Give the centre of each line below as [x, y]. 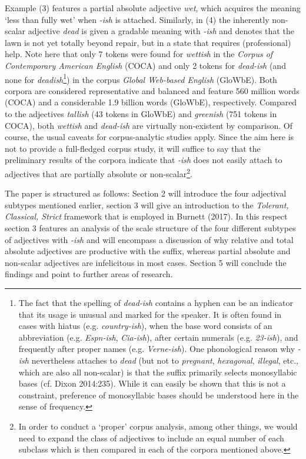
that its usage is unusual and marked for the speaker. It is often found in [150, 314]
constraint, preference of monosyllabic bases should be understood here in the [159, 395]
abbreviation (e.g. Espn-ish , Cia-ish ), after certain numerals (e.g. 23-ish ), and [158, 337]
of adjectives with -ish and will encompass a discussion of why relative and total [149, 239]
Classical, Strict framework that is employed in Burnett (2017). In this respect [146, 216]
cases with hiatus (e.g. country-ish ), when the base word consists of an [145, 326]
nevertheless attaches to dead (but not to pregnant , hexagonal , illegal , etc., [165, 360]
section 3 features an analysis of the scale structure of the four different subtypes [150, 228]
